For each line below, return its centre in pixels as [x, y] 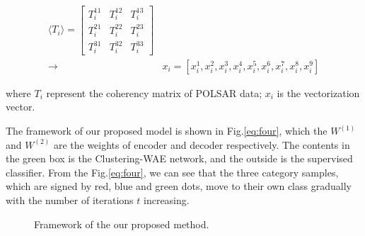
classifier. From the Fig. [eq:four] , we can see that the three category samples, [172, 172]
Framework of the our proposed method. [122, 224]
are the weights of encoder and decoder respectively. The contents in [202, 144]
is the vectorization [318, 92]
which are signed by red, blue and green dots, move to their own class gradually [179, 186]
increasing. [167, 200]
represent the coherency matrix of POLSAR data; [154, 92]
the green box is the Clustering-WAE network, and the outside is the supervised [179, 158]
